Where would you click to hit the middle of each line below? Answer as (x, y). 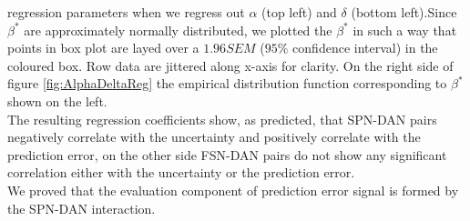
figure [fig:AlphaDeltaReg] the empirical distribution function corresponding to (227, 83)
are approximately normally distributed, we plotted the (178, 30)
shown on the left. (57, 100)
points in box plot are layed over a (103, 48)
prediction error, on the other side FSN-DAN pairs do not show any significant (227, 154)
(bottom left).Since (404, 12)
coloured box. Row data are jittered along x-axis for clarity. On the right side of (230, 65)
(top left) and (299, 12)
